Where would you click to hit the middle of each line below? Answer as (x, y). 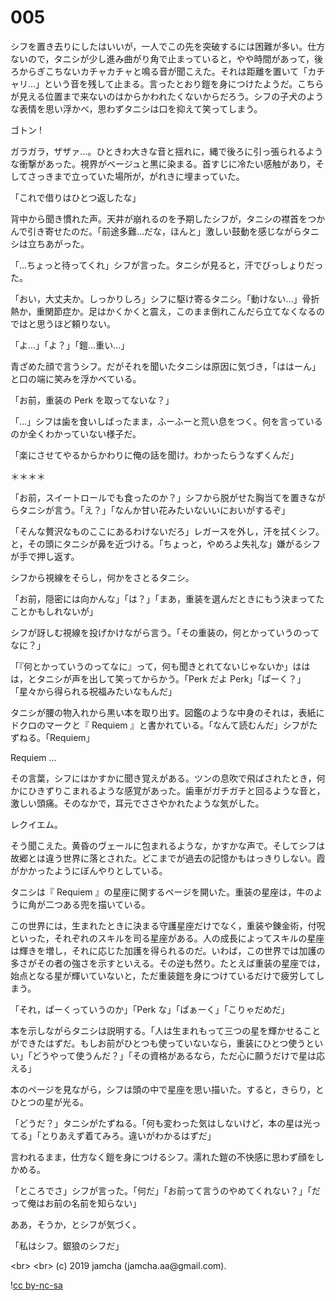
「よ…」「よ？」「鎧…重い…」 (70, 345)
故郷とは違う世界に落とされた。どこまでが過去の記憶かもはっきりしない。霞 (168, 858)
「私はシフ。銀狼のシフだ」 (67, 1245)
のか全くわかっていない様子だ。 (76, 433)
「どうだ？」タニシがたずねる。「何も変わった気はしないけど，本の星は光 (161, 1123)
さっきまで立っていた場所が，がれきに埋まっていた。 (136, 176)
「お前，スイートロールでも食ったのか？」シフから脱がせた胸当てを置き (159, 497)
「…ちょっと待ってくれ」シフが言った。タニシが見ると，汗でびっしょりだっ (167, 265)
